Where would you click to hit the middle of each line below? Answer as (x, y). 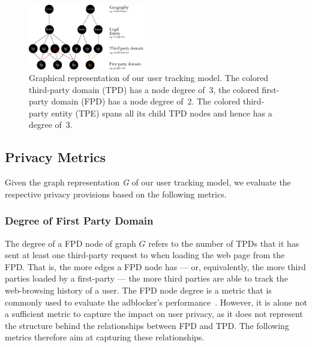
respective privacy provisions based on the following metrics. (116, 194)
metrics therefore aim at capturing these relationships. (105, 337)
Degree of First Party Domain (79, 221)
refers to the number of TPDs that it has (224, 243)
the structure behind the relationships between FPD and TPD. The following (147, 325)
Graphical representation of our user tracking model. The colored (149, 78)
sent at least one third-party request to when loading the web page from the (145, 255)
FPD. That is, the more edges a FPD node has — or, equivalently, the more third (155, 266)
